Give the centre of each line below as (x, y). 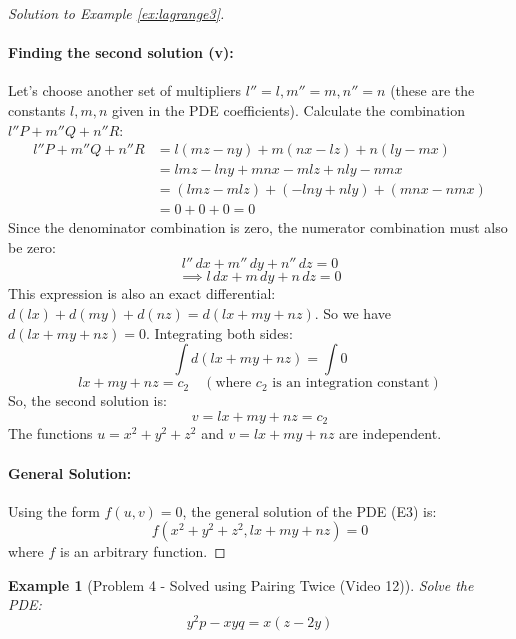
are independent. (390, 433)
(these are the (432, 90)
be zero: (32, 246)
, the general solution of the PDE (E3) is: (309, 510)
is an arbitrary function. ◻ (143, 551)
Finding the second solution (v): (121, 52)
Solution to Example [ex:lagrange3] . (116, 13)
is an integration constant (351, 383)
